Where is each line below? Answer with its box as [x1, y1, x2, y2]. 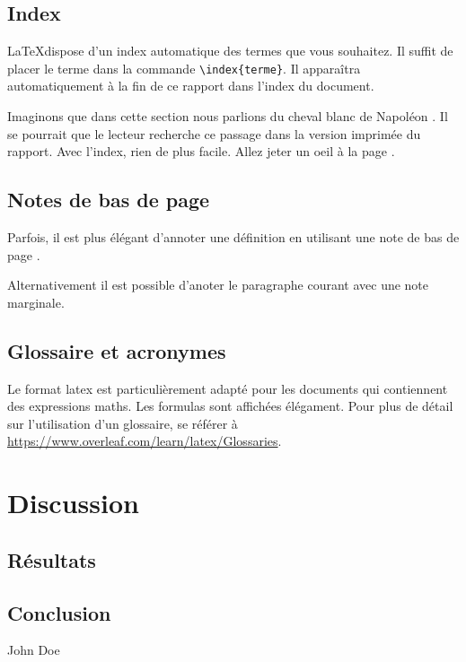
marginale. [7, 292, 65, 311]
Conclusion [7, 598, 111, 626]
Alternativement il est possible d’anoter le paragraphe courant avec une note [7, 275, 429, 294]
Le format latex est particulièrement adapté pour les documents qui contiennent [7, 379, 448, 397]
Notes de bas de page [7, 186, 210, 213]
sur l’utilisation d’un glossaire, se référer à [7, 414, 238, 432]
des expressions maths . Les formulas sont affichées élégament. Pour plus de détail [7, 396, 453, 415]
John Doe [7, 640, 60, 659]
